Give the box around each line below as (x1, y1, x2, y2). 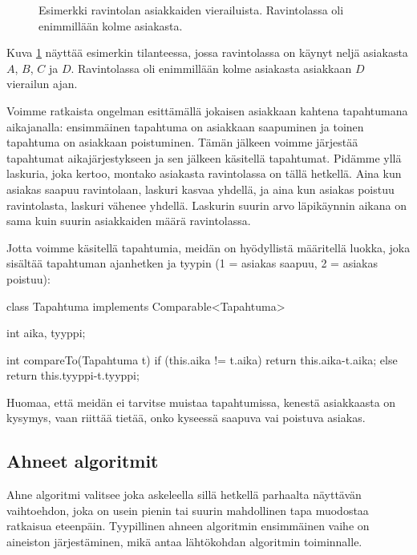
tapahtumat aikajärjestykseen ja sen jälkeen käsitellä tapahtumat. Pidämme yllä (6, 149, 402, 166)
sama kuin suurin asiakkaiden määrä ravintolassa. (6, 212, 251, 229)
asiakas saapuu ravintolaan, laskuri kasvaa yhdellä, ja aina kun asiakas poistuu (6, 180, 395, 197)
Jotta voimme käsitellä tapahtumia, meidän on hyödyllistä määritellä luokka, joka (6, 239, 411, 255)
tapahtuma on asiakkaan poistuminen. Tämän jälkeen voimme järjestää (6, 134, 358, 151)
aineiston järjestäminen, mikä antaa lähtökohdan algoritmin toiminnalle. (6, 533, 362, 550)
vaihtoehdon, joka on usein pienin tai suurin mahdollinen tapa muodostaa (6, 501, 369, 518)
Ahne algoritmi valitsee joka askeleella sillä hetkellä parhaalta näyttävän (6, 486, 362, 503)
